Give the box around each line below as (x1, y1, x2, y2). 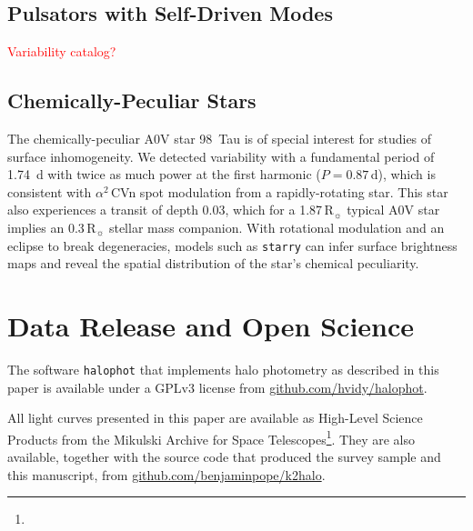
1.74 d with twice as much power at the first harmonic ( (7, 165, 321, 184)
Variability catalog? (7, 42, 116, 61)
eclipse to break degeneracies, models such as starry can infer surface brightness (7, 235, 458, 255)
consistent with (7, 182, 92, 201)
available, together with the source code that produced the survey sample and (7, 447, 441, 466)
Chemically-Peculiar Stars (7, 86, 257, 115)
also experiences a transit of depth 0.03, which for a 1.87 (7, 200, 323, 219)
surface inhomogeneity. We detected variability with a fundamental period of (7, 146, 435, 165)
